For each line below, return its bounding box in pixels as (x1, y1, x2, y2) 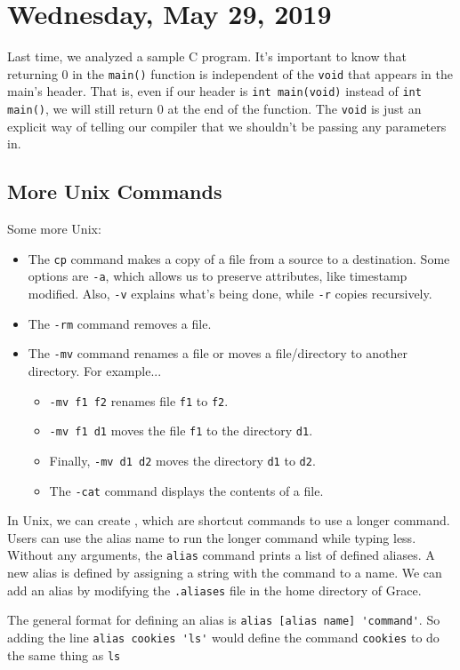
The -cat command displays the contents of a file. (49, 481, 324, 499)
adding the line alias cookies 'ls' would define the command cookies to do (7, 627, 440, 646)
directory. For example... (28, 361, 162, 379)
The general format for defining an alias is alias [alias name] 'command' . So (7, 610, 440, 629)
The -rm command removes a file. (28, 314, 212, 332)
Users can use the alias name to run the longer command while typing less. (7, 528, 416, 546)
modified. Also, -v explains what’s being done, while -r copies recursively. (28, 283, 432, 302)
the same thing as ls (7, 645, 121, 664)
